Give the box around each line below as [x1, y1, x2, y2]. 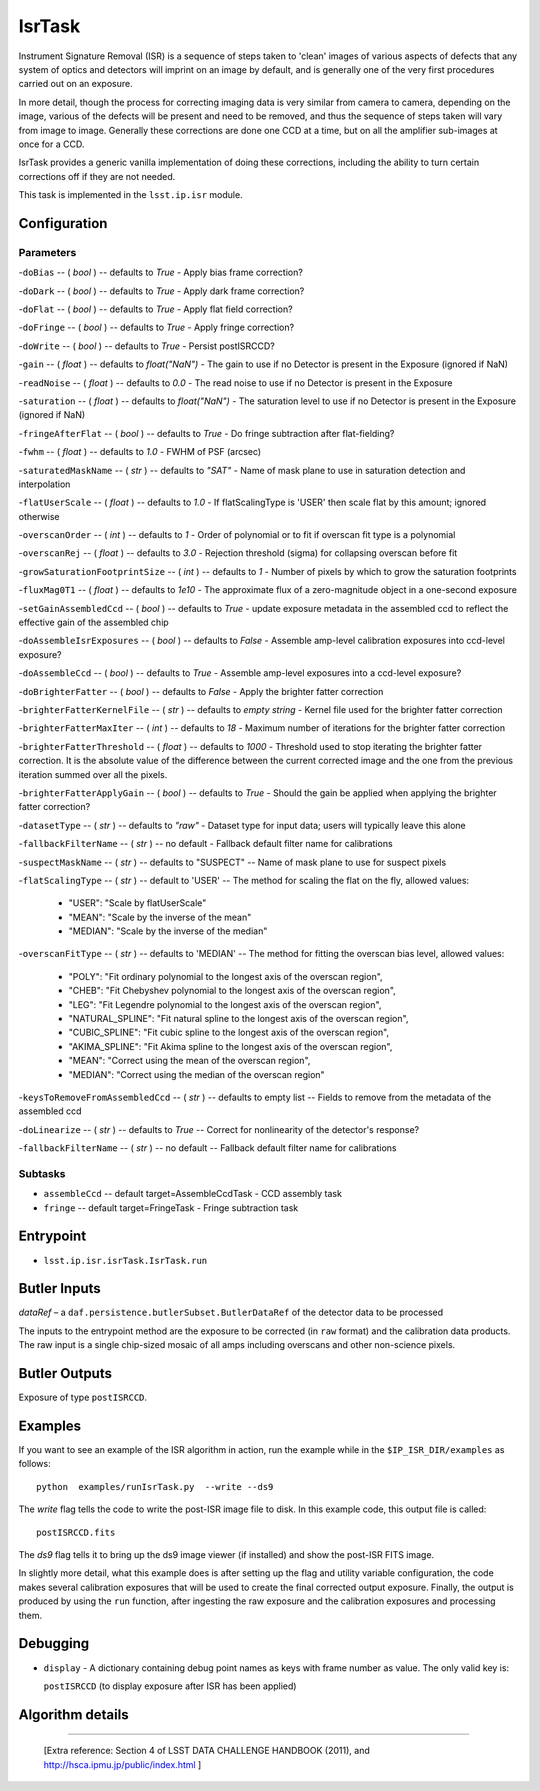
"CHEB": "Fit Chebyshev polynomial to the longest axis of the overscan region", [68, 985, 397, 997]
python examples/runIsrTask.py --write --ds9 [36, 1481, 274, 1492]
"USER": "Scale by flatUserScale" [68, 897, 207, 909]
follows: [18, 1458, 51, 1470]
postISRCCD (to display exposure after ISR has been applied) [43, 1680, 297, 1692]
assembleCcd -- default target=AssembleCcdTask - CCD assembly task [43, 1188, 342, 1200]
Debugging [18, 1635, 90, 1652]
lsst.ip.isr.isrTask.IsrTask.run [43, 1255, 208, 1266]
